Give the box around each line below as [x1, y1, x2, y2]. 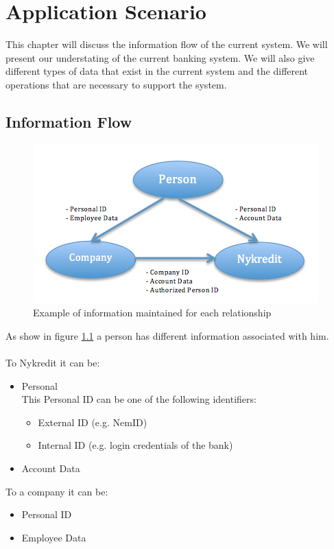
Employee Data [21, 530, 86, 544]
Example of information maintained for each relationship [33, 305, 272, 320]
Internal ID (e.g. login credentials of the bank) [38, 438, 233, 452]
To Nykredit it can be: [5, 355, 100, 370]
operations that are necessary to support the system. [5, 77, 227, 91]
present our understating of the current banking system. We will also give [5, 50, 315, 65]
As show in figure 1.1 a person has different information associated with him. [5, 328, 329, 342]
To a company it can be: [5, 484, 108, 498]
